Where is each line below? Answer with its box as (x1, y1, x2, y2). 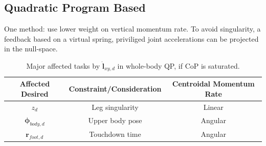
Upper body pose (88, 115, 142, 126)
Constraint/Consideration (69, 83, 162, 94)
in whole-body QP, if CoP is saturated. (117, 60, 240, 71)
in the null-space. (4, 43, 58, 54)
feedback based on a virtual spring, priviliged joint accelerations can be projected (4, 33, 259, 44)
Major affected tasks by (26, 60, 100, 71)
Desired (21, 89, 49, 99)
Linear (203, 101, 224, 112)
